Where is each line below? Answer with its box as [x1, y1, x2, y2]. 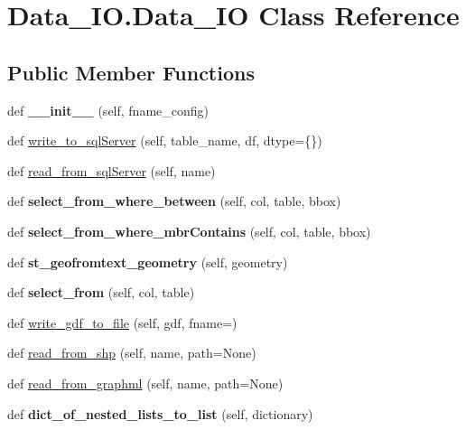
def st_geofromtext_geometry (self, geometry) [7, 252, 288, 271]
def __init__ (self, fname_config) [7, 100, 210, 119]
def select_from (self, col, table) [7, 283, 195, 302]
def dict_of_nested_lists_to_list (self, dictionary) [7, 404, 313, 423]
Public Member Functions [7, 58, 255, 86]
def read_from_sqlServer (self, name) [7, 161, 216, 180]
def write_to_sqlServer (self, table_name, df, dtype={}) [7, 131, 322, 150]
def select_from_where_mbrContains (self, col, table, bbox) [7, 221, 371, 240]
